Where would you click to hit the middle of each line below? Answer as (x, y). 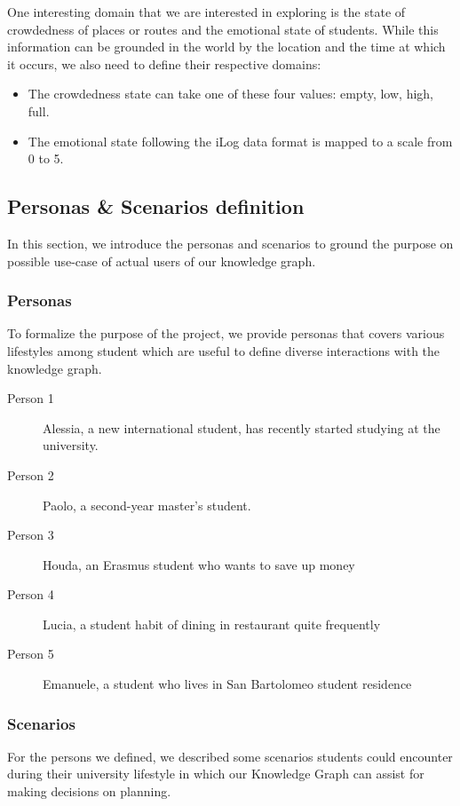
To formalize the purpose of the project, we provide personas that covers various (226, 333)
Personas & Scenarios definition (156, 206)
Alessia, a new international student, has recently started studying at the (242, 427)
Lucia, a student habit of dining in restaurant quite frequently (212, 624)
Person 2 (31, 474)
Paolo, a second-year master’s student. (147, 505)
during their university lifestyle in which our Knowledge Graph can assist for (216, 774)
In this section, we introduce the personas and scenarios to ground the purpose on (230, 243)
